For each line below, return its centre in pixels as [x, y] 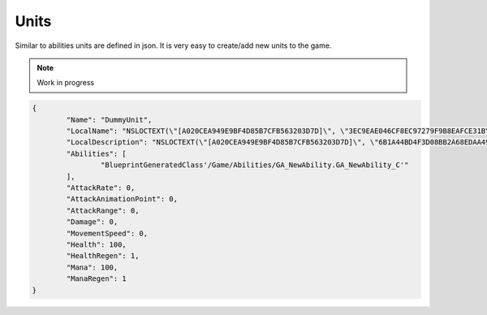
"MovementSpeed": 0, [107, 233]
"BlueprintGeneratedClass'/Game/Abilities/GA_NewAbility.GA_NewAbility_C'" [254, 165]
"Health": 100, [97, 245]
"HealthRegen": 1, [103, 256]
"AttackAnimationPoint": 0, [122, 199]
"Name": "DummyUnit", [109, 119]
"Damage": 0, [92, 222]
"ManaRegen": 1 [97, 279]
